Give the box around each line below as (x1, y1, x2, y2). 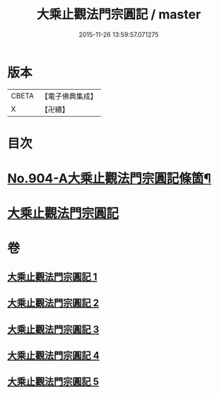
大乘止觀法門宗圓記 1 (7, 270, 97, 283)
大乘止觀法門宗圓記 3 (7, 323, 100, 335)
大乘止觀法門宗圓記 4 (7, 349, 100, 361)
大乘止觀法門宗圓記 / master (36, 6, 201, 23)
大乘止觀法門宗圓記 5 (7, 376, 100, 388)
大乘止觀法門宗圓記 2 (7, 297, 100, 309)
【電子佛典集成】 (40, 91, 97, 101)
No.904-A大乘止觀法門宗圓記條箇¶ (7, 170, 212, 187)
